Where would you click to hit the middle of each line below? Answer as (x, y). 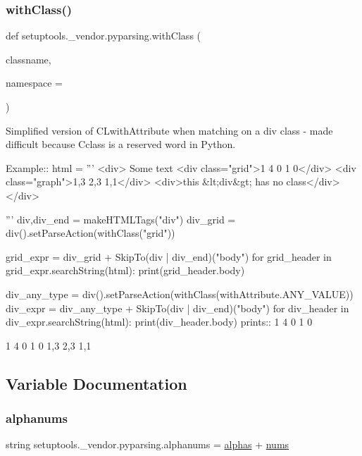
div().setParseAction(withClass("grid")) (90, 233)
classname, (29, 59)
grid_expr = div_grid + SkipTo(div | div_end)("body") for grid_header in (169, 256)
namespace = (34, 83)
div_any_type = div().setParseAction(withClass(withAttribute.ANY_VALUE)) (180, 294)
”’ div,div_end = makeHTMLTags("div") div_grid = (121, 219)
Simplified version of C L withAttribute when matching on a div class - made (169, 130)
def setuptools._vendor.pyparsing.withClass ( (104, 36)
